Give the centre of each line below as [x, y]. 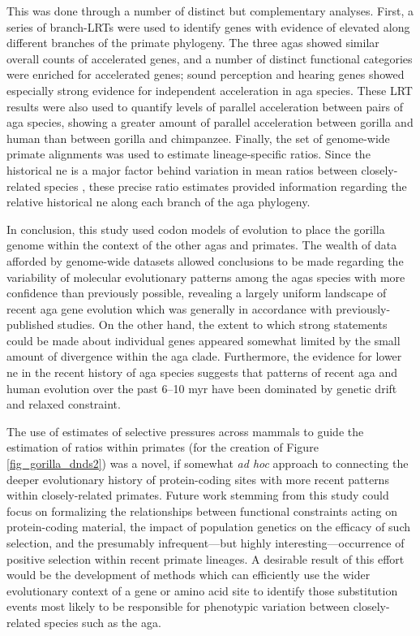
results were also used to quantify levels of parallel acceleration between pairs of [205, 106]
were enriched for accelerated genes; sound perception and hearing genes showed [206, 74]
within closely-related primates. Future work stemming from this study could [198, 495]
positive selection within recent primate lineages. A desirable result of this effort [206, 558]
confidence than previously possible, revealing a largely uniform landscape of [197, 293]
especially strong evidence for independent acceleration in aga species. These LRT [210, 90]
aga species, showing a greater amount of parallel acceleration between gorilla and [210, 122]
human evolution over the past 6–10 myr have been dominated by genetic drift [202, 388]
